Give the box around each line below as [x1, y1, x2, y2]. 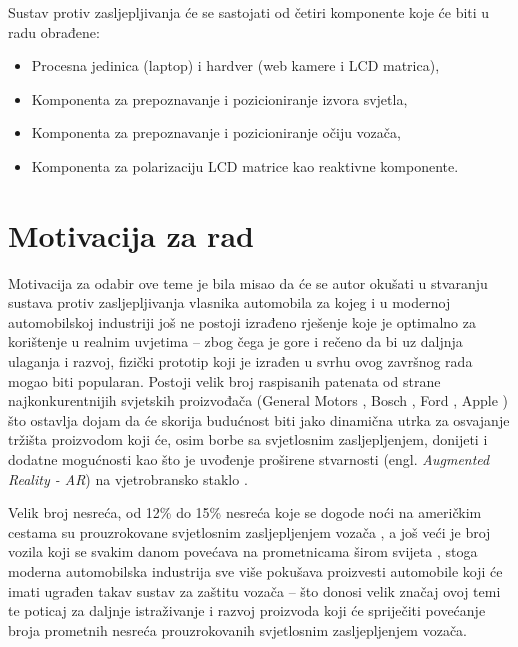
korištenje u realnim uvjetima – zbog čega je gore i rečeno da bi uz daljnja [8, 331, 463, 352]
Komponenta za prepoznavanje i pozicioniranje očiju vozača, [31, 122, 401, 143]
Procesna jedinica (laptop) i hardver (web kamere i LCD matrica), [31, 55, 440, 76]
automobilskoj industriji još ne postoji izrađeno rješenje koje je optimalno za [8, 311, 476, 332]
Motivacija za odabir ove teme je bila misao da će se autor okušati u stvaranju [8, 272, 488, 293]
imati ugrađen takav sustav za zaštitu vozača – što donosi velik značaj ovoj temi [8, 580, 501, 601]
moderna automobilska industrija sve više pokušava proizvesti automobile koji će [8, 561, 503, 581]
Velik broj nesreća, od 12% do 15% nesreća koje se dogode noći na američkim [8, 502, 482, 523]
